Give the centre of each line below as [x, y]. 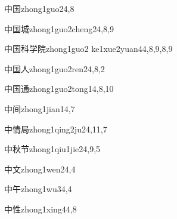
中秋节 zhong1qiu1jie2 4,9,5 [52, 149]
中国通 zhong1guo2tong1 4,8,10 [59, 89]
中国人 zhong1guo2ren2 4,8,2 [55, 68]
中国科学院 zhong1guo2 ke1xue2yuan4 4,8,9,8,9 [88, 49]
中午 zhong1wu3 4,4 [38, 189]
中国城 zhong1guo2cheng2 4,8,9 [59, 28]
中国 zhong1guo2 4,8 [39, 8]
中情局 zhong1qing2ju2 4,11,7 [56, 129]
